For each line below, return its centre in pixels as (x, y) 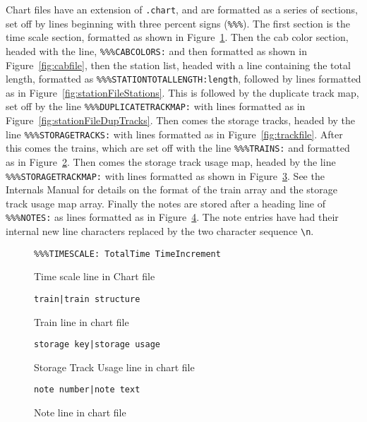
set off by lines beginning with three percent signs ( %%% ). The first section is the (178, 23)
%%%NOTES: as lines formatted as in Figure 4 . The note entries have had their (172, 217)
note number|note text (87, 390)
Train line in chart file (82, 321)
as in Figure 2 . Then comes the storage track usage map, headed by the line (171, 161)
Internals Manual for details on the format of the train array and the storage (172, 189)
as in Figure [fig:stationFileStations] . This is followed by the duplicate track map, (182, 92)
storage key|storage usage (97, 345)
